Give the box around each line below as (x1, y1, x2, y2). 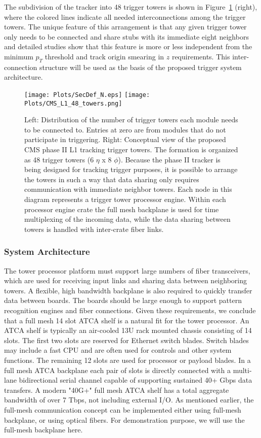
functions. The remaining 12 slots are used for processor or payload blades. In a (4, 354, 251, 365)
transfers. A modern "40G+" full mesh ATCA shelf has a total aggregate (4, 384, 229, 395)
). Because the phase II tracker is (118, 154, 221, 164)
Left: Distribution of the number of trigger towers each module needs (24, 114, 238, 125)
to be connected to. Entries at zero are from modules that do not (24, 124, 226, 134)
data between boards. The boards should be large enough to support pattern (4, 295, 242, 306)
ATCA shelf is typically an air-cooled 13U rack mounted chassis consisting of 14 (4, 325, 252, 335)
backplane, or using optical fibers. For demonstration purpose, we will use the (4, 414, 245, 425)
